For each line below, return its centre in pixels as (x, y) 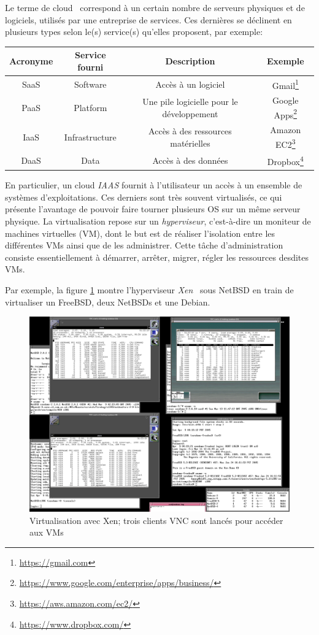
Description (190, 61)
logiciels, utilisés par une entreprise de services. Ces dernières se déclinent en (148, 19)
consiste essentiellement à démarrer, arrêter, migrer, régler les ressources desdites (157, 257)
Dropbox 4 (285, 161)
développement (190, 113)
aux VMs (47, 532)
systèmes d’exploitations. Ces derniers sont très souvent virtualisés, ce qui (144, 197)
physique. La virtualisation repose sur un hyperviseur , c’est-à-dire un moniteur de (158, 221)
